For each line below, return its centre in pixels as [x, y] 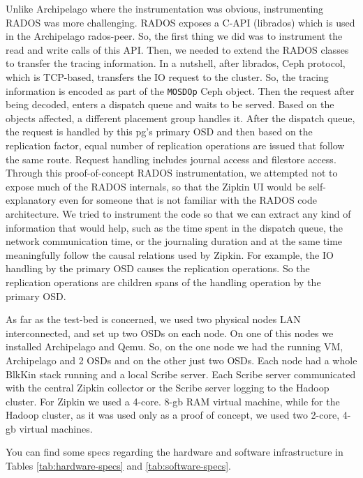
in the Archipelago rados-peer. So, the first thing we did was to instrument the [174, 36]
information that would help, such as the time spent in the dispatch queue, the [174, 227]
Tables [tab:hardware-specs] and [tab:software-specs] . [119, 466]
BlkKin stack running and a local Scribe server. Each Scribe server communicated [181, 374]
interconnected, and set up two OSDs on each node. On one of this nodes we [170, 333]
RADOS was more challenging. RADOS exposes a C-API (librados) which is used [180, 22]
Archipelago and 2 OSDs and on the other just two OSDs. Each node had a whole [181, 360]
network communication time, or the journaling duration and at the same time [174, 241]
